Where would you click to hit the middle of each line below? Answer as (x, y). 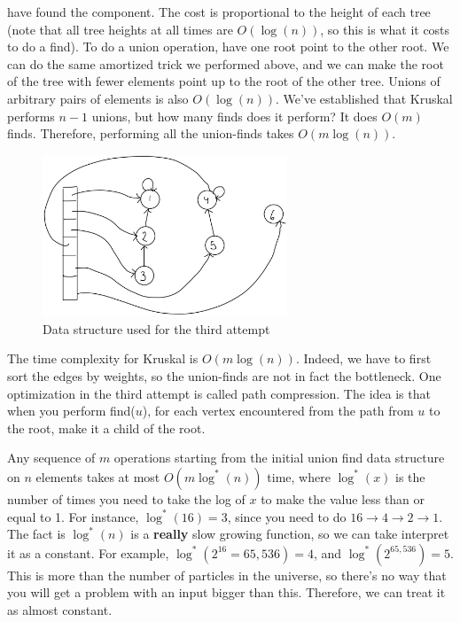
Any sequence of (51, 458)
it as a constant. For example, (88, 552)
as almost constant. (60, 609)
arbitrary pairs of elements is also (98, 98)
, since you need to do (287, 516)
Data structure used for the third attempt (156, 328)
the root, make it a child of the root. (106, 428)
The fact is (36, 534)
